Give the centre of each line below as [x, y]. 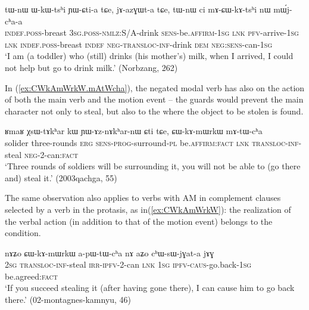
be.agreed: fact [31, 276]
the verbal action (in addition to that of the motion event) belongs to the [139, 221]
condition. [23, 233]
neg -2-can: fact [51, 154]
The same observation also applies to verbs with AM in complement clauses [143, 198]
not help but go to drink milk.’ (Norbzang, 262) [91, 67]
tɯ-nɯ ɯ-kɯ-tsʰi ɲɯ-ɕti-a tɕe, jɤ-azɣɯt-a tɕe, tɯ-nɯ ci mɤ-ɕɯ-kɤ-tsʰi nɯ [138, 9]
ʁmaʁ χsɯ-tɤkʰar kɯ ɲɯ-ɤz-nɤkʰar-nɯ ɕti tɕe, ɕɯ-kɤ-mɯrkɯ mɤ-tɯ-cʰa [134, 131]
